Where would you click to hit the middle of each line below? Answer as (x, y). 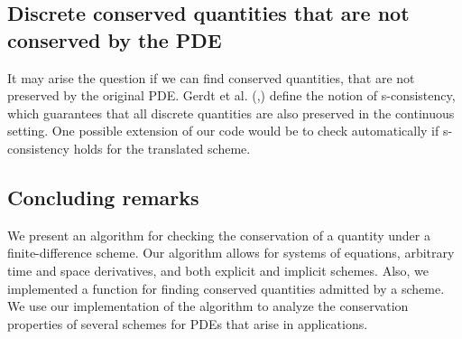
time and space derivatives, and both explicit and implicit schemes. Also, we (218, 270)
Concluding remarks (103, 197)
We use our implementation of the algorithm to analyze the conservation (208, 306)
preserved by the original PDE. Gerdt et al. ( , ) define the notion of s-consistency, (231, 95)
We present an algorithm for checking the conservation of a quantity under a (219, 235)
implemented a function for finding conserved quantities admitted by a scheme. (226, 288)
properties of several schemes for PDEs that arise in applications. (188, 323)
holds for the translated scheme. (162, 148)
